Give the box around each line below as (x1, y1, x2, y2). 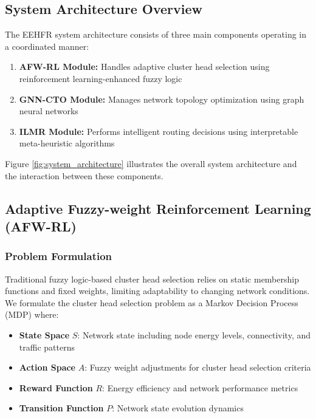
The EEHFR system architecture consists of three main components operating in (5, 28, 307, 41)
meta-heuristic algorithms (19, 137, 115, 149)
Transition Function (19, 402, 104, 414)
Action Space (19, 361, 76, 374)
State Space (19, 328, 70, 341)
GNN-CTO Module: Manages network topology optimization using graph (19, 92, 304, 105)
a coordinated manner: (5, 39, 89, 52)
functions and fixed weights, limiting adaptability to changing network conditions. (5, 284, 310, 297)
